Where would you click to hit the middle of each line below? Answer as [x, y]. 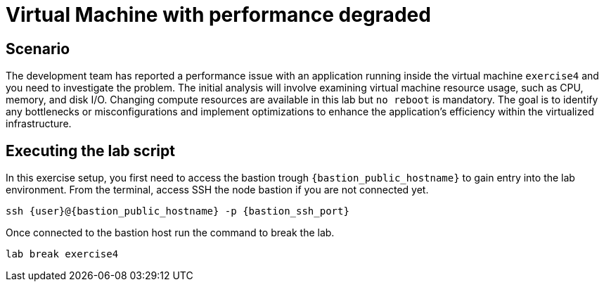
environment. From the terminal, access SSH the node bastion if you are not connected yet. [217, 190]
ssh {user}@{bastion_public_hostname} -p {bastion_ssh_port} [178, 211]
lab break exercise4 [62, 254]
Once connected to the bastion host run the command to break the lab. [170, 233]
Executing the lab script [90, 151]
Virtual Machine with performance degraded [218, 15]
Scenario [38, 49]
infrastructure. [39, 124]
